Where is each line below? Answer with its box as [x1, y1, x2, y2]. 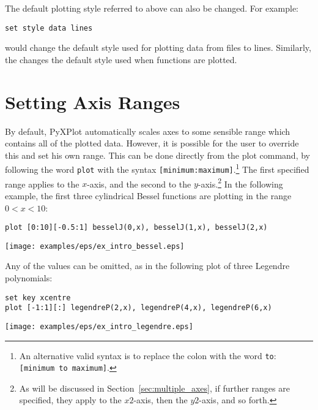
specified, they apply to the [19, 393, 122, 406]
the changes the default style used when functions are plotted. [5, 53, 237, 66]
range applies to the [5, 177, 79, 190]
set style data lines [5, 23, 93, 32]
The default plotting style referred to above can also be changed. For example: [5, 2, 299, 14]
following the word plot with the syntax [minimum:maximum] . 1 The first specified [5, 161, 309, 175]
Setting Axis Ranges [5, 89, 180, 114]
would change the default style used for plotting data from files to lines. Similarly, [5, 41, 311, 54]
